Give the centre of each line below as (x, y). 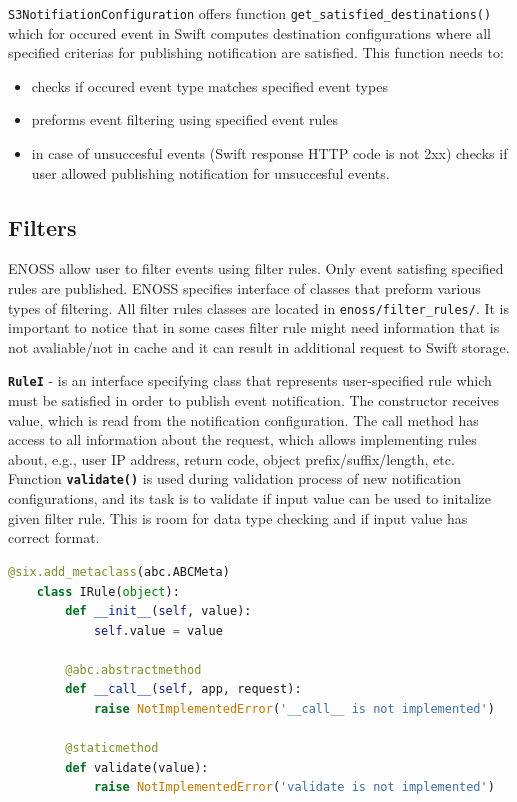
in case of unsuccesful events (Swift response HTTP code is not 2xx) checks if (269, 153)
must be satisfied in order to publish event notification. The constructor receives (254, 400)
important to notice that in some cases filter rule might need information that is (254, 327)
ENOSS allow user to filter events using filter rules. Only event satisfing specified (256, 268)
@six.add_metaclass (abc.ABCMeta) (119, 571)
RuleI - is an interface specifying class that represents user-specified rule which (250, 380)
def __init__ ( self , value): (158, 611)
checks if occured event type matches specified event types (209, 85)
